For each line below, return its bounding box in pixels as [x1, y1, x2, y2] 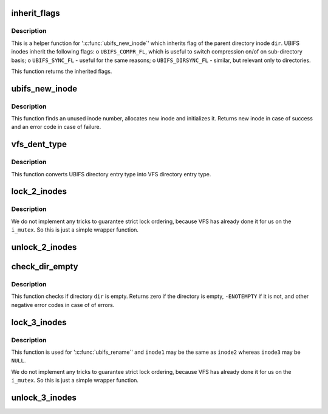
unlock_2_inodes [11, 242, 77, 252]
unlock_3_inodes [11, 392, 77, 402]
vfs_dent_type [11, 139, 67, 150]
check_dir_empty [11, 261, 78, 272]
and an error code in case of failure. [11, 123, 101, 131]
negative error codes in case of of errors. [11, 301, 115, 308]
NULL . [11, 357, 26, 364]
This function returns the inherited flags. [11, 67, 112, 75]
